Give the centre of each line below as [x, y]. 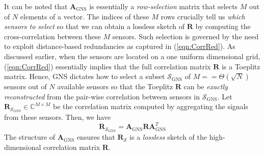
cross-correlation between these [52, 36]
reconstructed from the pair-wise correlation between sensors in [102, 96]
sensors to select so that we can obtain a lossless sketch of [95, 26]
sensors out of [25, 86]
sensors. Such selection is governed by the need [186, 36]
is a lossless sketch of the [168, 137]
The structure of [30, 137]
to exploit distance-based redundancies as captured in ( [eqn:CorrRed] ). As [120, 46]
